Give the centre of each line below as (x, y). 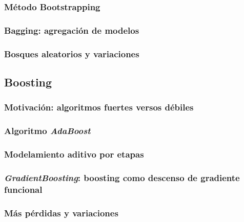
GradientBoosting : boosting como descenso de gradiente (122, 177)
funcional (23, 189)
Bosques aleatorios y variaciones (72, 53)
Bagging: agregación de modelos (72, 30)
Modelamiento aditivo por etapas (74, 154)
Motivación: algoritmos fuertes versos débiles (99, 107)
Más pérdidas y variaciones (61, 213)
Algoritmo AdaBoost (47, 131)
